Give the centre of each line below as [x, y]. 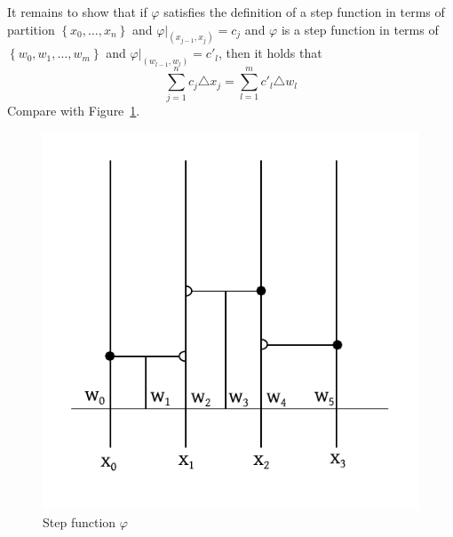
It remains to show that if [77, 12]
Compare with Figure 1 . [74, 111]
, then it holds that [270, 53]
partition [31, 29]
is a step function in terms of [360, 29]
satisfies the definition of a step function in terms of [304, 12]
